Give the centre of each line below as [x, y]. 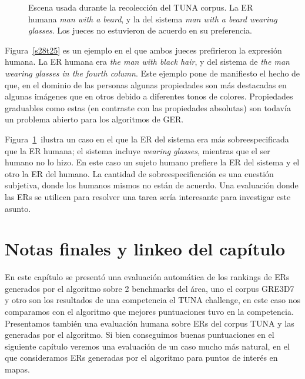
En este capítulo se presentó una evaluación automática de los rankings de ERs [147, 277]
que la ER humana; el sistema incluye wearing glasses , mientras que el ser [138, 150]
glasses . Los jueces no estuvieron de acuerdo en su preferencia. [140, 30]
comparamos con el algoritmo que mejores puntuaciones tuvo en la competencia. [149, 311]
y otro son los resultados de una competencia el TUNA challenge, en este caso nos [152, 300]
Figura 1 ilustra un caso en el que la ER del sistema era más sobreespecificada [147, 139]
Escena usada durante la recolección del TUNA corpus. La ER [141, 7]
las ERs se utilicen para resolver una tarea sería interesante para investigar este [148, 196]
